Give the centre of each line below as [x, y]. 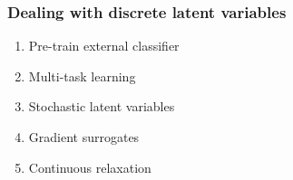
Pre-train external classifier [104, 46]
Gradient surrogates [84, 137]
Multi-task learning [82, 76]
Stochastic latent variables [102, 106]
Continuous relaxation [90, 167]
